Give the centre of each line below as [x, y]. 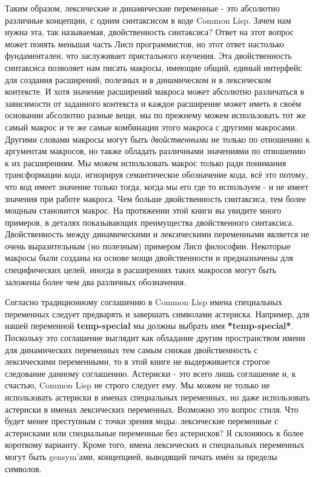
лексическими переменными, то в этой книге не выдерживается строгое [138, 361]
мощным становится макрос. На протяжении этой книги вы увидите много [143, 210]
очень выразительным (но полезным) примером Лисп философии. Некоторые [148, 245]
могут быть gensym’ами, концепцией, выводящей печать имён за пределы [141, 456]
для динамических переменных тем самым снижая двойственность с [131, 349]
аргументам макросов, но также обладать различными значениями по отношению [155, 151]
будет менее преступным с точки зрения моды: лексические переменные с [142, 421]
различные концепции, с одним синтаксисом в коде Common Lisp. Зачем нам [148, 20]
